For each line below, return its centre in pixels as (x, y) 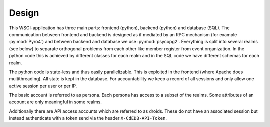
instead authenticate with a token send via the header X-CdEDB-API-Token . (88, 118)
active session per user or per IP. (43, 86)
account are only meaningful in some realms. (56, 102)
